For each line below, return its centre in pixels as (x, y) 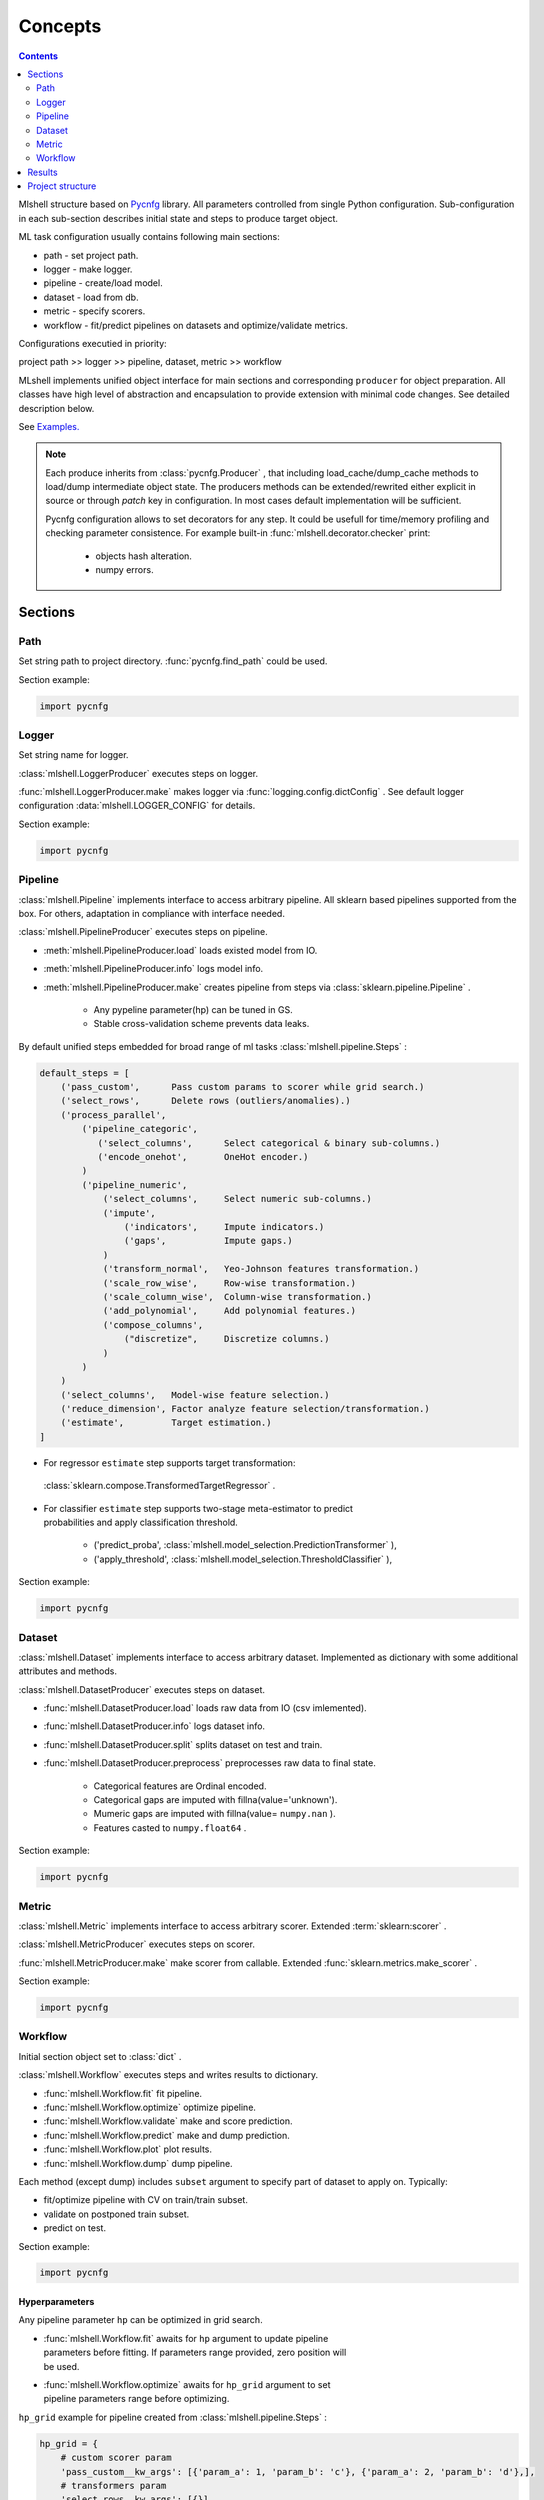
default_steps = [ (84, 1073)
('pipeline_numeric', (134, 1184)
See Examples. (49, 426)
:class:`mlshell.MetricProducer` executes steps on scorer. (136, 1944)
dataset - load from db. (91, 297)
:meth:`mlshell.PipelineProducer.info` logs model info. (153, 969)
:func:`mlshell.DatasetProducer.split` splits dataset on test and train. (183, 1744)
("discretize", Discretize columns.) (226, 1339)
